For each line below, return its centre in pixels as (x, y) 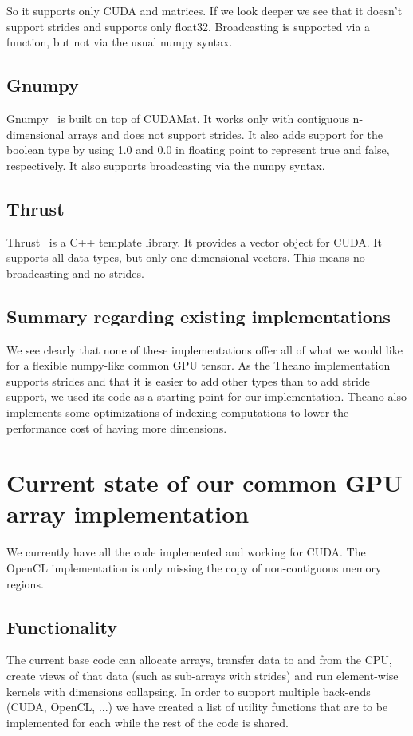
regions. (25, 583)
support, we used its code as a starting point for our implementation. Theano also (206, 396)
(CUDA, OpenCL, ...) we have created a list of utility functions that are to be (197, 707)
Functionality (62, 626)
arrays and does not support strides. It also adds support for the (225, 134)
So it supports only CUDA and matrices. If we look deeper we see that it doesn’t (205, 10)
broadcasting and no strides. (75, 273)
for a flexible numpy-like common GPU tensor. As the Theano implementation (199, 365)
